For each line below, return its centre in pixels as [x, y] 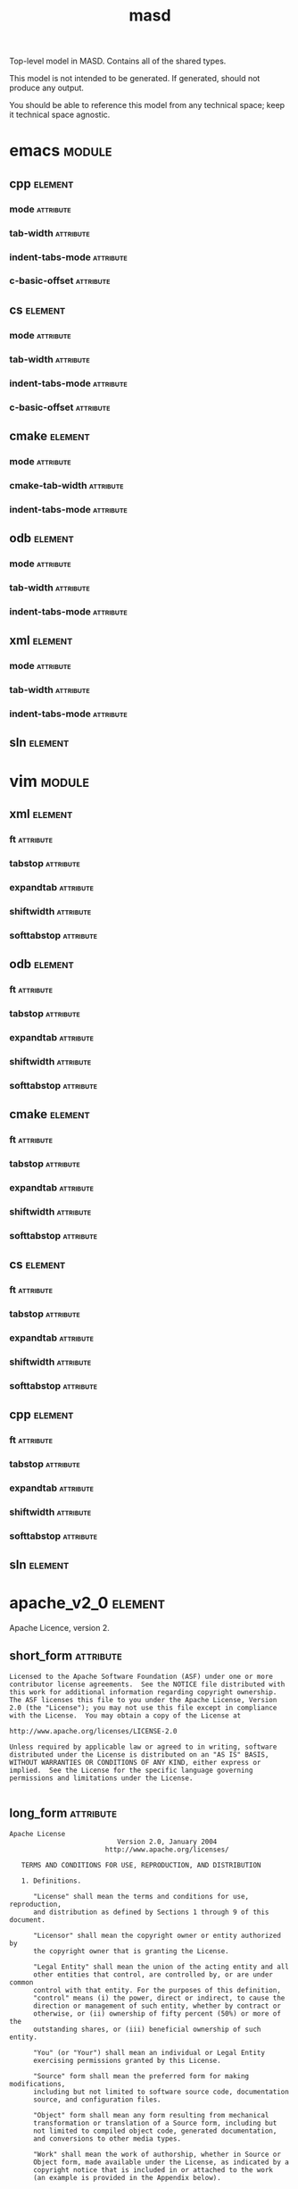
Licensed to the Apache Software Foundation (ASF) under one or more [141, 1676]
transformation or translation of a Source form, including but [155, 2123]
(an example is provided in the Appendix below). [127, 2177]
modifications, [37, 2084]
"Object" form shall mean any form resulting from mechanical [151, 2115]
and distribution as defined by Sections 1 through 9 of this [151, 1912]
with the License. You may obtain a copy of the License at [125, 1716]
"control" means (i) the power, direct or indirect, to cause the [159, 1998]
